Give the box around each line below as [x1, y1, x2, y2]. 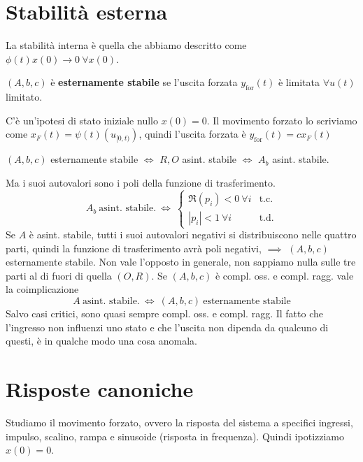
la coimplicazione [6, 282, 79, 296]
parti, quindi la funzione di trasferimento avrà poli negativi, [6, 240, 262, 255]
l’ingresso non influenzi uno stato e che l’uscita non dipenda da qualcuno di [6, 319, 329, 334]
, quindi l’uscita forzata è [138, 127, 246, 141]
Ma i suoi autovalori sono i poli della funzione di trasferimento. [6, 175, 276, 189]
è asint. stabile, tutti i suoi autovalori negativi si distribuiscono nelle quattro [29, 227, 357, 242]
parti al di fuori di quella [6, 268, 112, 282]
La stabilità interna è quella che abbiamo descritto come [6, 38, 247, 52]
